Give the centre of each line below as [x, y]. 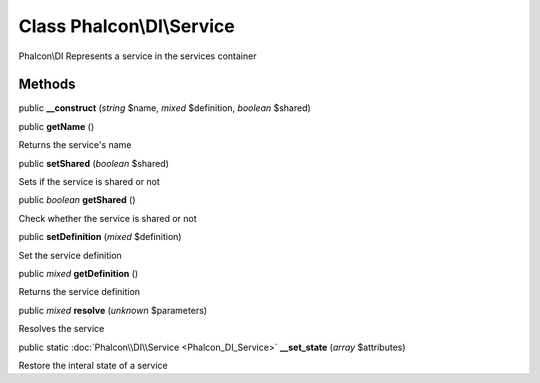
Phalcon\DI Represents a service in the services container [137, 56]
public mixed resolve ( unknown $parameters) [113, 310]
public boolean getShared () [77, 200]
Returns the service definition [79, 292]
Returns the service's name [75, 145]
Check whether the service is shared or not [107, 218]
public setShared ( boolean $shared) [94, 163]
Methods [47, 84]
